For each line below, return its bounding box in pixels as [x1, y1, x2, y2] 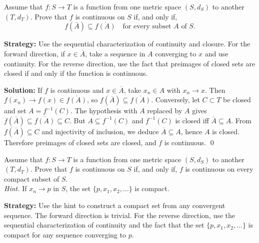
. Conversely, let [151, 94, 200, 105]
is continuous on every [185, 164, 253, 174]
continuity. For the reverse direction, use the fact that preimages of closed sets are [4, 58, 255, 68]
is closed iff [175, 115, 209, 125]
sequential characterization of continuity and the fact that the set [4, 220, 204, 230]
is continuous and [50, 84, 104, 95]
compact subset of [4, 173, 59, 184]
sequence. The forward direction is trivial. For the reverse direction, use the [4, 210, 235, 220]
